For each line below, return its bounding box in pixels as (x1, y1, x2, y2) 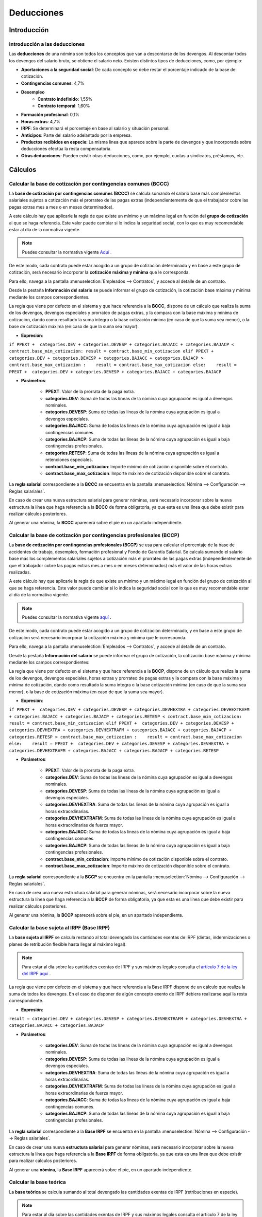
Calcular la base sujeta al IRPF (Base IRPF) (9, 924, 110, 931)
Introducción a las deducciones (9, 40, 85, 47)
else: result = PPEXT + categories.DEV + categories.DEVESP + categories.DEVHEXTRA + (9, 741, 229, 747)
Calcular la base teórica (9, 1179, 66, 1185)
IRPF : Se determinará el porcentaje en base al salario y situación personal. (21, 126, 170, 131)
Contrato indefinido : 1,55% (37, 96, 93, 102)
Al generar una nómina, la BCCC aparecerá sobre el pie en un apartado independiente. (9, 520, 183, 526)
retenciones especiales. (45, 457, 93, 462)
